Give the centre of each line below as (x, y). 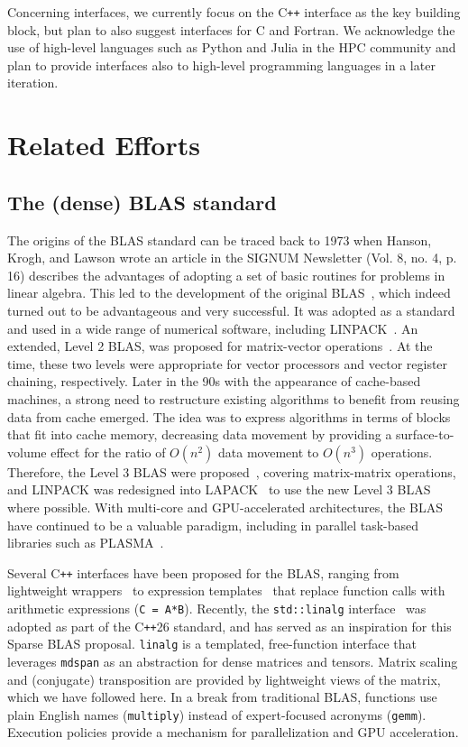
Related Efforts (104, 145)
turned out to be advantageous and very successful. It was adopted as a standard (231, 310)
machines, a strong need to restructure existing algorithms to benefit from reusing (234, 398)
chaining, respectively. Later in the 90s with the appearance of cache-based (214, 381)
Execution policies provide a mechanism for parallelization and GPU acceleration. (233, 732)
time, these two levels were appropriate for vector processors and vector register (228, 363)
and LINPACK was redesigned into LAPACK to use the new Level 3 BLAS (219, 489)
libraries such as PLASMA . (86, 543)
